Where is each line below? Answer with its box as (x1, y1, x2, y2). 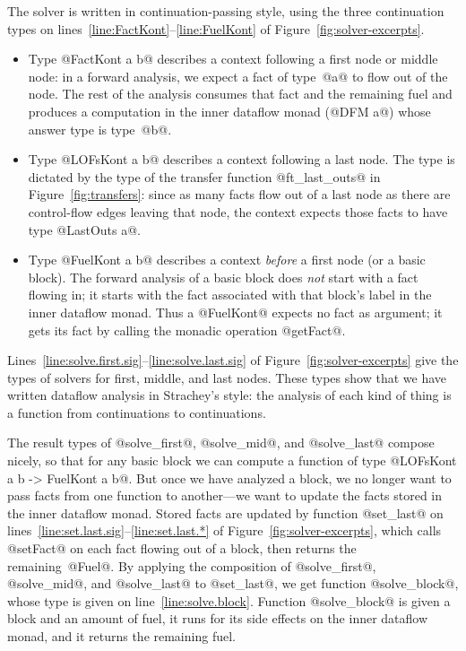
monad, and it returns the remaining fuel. (7, 627, 236, 645)
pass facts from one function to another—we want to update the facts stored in (7, 486, 443, 505)
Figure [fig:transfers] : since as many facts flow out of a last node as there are (28, 185, 451, 204)
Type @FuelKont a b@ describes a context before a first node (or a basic (28, 250, 426, 269)
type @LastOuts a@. (28, 220, 141, 239)
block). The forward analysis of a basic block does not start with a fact (28, 267, 419, 286)
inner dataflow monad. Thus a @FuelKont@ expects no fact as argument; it (28, 302, 443, 321)
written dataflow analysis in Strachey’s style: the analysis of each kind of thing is (7, 386, 452, 404)
